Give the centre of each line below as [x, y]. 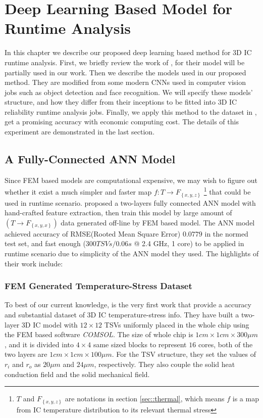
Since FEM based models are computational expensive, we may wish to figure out [131, 180]
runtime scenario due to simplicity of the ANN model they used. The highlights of [132, 253]
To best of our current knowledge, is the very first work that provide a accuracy [128, 305]
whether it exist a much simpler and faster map [78, 192]
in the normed [226, 233]
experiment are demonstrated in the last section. [80, 132]
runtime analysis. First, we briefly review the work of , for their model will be [125, 62]
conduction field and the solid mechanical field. [77, 374]
